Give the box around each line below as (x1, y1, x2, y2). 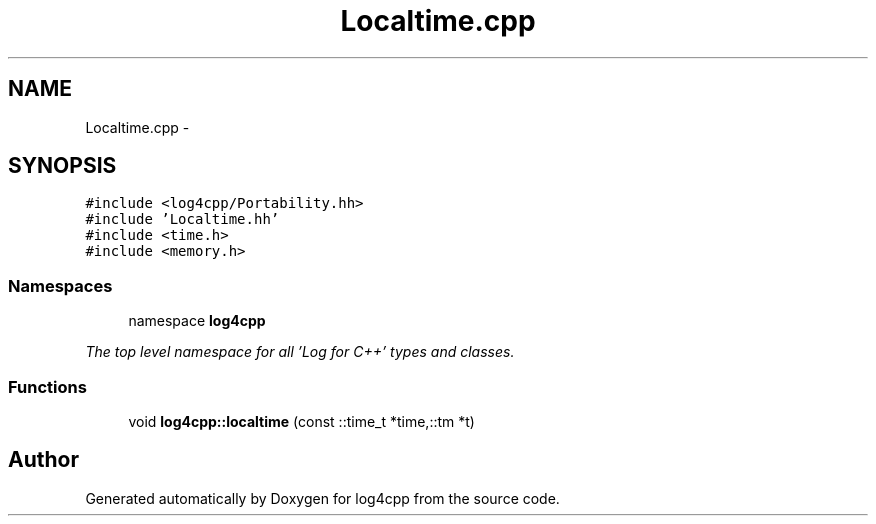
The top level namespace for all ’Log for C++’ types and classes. (85, 343, 515, 361)
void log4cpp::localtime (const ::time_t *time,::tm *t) (128, 412, 475, 430)
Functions (8, 376, 87, 397)
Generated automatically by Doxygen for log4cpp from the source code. (85, 489, 560, 507)
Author (8, 447, 79, 473)
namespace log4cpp (128, 312, 266, 330)
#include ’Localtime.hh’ (85, 211, 280, 228)
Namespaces (8, 275, 113, 296)
